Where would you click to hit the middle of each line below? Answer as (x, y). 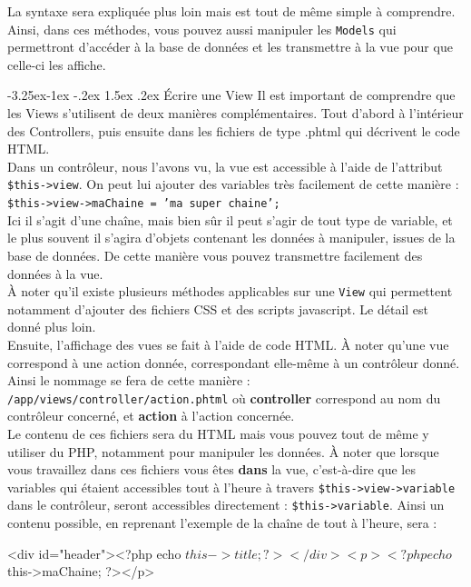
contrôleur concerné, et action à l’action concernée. (151, 416)
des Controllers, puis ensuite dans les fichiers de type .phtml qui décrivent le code (234, 130)
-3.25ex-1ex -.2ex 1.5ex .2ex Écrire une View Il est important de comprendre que (231, 95)
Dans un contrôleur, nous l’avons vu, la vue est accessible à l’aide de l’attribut (225, 166)
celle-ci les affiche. (57, 64)
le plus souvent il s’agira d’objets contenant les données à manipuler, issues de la (231, 238)
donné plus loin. (52, 327)
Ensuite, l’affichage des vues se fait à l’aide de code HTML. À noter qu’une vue (228, 344)
